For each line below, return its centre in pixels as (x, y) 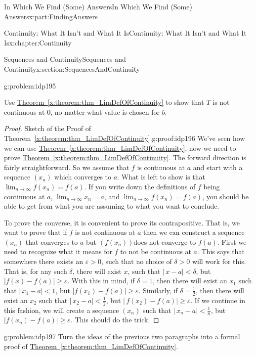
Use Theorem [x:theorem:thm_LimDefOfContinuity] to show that (104, 102)
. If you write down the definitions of (140, 186)
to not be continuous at (156, 251)
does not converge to (165, 242)
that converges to (52, 242)
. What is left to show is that (161, 177)
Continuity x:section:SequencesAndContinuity (72, 68)
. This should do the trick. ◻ (115, 320)
